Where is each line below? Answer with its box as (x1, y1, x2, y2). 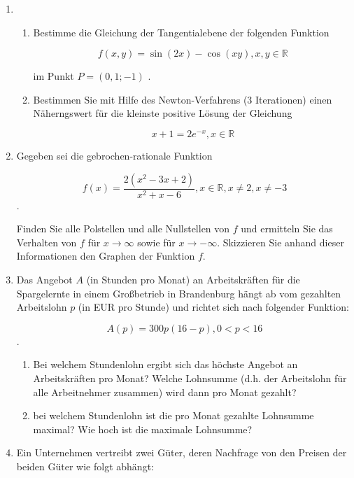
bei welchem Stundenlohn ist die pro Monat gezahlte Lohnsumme (33, 408, 314, 423)
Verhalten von (16, 234, 77, 249)
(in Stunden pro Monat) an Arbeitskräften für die (86, 272, 300, 287)
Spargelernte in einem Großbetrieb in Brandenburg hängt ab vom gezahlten (16, 286, 341, 300)
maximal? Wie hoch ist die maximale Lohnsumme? (33, 421, 253, 436)
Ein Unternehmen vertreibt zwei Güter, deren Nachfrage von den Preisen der (16, 445, 347, 460)
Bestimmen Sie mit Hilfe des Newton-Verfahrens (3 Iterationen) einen (33, 92, 332, 106)
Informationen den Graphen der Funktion (16, 248, 195, 263)
